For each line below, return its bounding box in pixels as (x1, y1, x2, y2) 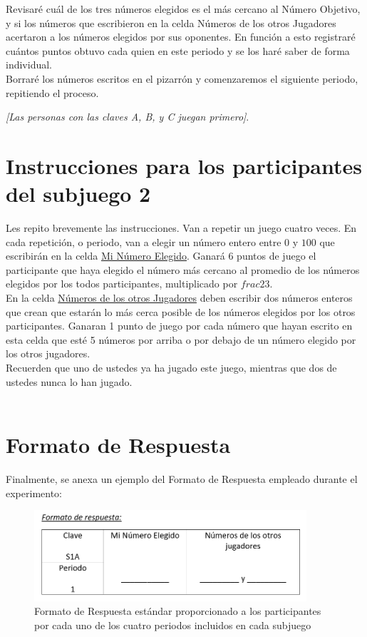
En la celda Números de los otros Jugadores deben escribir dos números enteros (6, 290, 353, 305)
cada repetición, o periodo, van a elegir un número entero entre (6, 234, 281, 249)
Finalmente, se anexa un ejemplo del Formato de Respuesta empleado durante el (6, 471, 358, 486)
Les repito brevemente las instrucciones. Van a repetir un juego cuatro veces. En (6, 220, 357, 235)
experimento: (6, 485, 62, 500)
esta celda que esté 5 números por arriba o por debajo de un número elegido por (6, 332, 356, 347)
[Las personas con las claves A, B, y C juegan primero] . (6, 109, 249, 124)
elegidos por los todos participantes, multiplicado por (6, 276, 238, 291)
